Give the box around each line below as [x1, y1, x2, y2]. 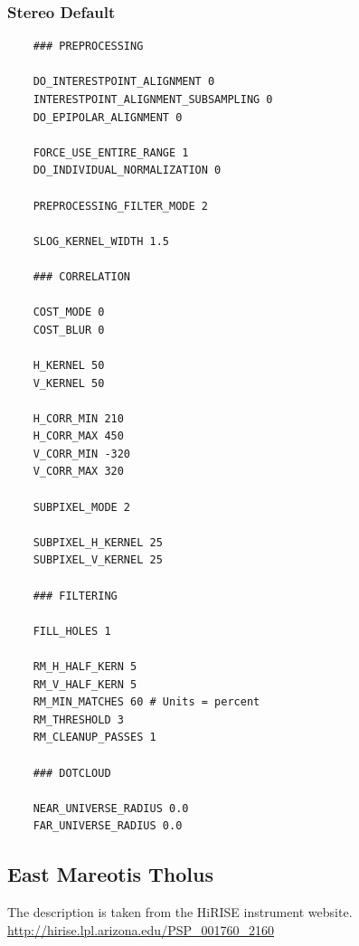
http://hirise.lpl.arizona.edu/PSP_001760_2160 [7, 920, 275, 939]
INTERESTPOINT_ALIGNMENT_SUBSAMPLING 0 [33, 93, 273, 106]
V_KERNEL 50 [33, 376, 105, 390]
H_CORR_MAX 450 [33, 430, 124, 443]
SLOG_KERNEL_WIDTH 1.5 [33, 234, 169, 248]
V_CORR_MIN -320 [33, 447, 131, 460]
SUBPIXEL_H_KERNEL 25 [33, 535, 163, 549]
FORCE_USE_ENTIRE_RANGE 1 [33, 146, 189, 159]
